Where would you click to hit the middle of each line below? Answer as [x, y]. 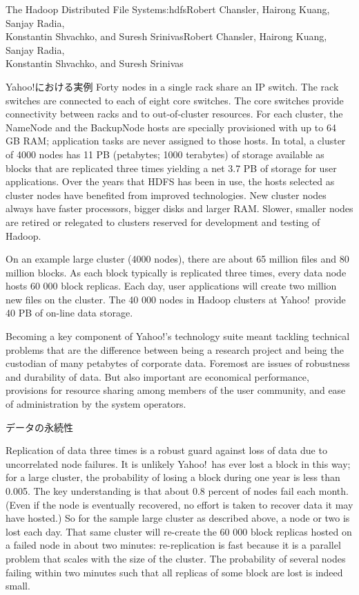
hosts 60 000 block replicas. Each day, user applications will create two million [171, 286]
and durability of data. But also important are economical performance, [157, 376]
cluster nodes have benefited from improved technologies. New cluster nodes [166, 195]
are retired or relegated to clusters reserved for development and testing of [163, 221]
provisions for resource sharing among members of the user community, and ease [176, 390]
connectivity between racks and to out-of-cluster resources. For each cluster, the [174, 114]
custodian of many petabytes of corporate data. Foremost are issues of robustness [178, 363]
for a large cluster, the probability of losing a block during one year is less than [173, 477]
